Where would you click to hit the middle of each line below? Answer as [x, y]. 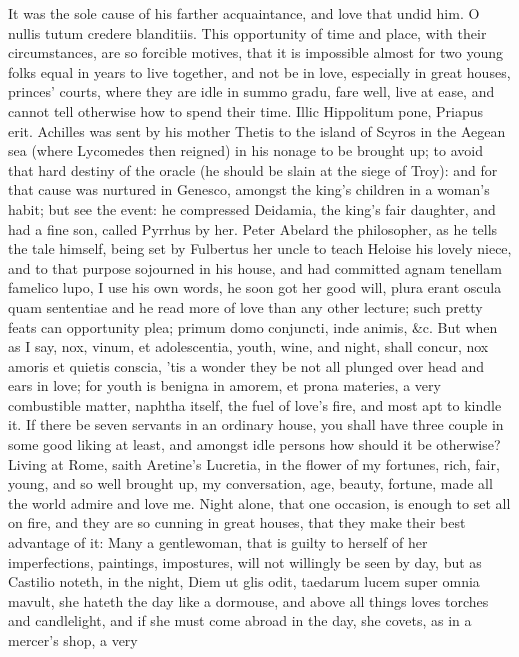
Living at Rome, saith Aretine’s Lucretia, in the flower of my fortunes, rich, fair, [254, 463]
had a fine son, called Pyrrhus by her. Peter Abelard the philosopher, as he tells [253, 228]
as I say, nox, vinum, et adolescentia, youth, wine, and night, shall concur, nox [248, 346]
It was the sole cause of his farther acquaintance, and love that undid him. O [244, 13]
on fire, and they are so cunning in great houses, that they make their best [237, 522]
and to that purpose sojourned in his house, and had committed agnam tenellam [255, 267]
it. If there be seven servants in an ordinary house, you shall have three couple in [256, 424]
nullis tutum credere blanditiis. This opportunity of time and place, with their [247, 32]
